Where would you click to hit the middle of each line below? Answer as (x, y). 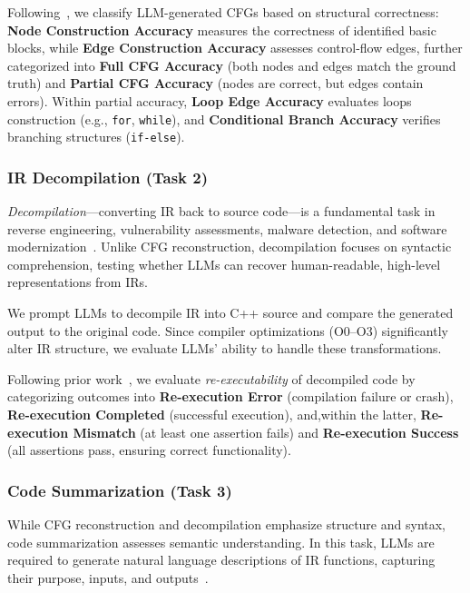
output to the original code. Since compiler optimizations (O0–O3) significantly (228, 330)
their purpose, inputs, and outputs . (108, 577)
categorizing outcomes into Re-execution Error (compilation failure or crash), (230, 396)
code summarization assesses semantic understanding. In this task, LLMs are (221, 542)
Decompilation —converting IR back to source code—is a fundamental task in (221, 211)
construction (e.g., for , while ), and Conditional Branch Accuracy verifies (224, 119)
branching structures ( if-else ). (96, 137)
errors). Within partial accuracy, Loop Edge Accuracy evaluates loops (210, 100)
